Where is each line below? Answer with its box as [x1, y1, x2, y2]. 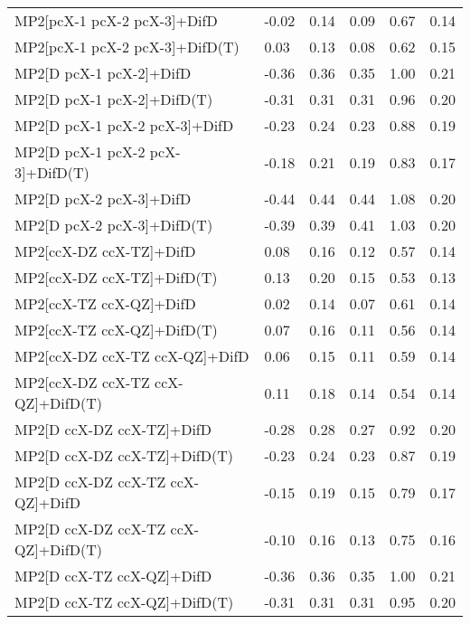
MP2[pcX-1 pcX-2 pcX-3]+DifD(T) [14, 36, 240, 57]
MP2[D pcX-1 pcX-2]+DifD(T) [14, 89, 213, 109]
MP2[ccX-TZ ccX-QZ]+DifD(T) [14, 319, 218, 340]
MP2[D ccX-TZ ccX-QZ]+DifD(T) [14, 591, 234, 612]
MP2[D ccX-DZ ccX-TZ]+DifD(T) [14, 445, 233, 466]
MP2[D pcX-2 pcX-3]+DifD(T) [14, 214, 213, 235]
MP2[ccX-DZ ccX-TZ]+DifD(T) [14, 267, 218, 288]
